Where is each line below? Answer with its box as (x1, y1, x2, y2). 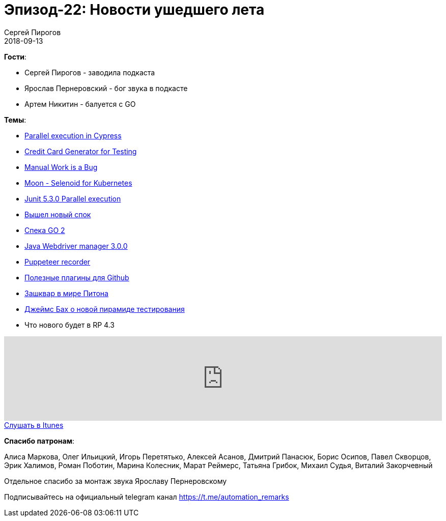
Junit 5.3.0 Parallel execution (24, 194, 121, 203)
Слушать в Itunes (4, 420, 64, 429)
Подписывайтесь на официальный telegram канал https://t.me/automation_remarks (4, 492, 289, 501)
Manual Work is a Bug (24, 162, 98, 171)
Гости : (4, 52, 26, 61)
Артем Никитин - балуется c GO (24, 99, 136, 108)
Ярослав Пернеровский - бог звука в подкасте (24, 83, 188, 93)
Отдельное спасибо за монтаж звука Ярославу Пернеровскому (4, 476, 227, 485)
